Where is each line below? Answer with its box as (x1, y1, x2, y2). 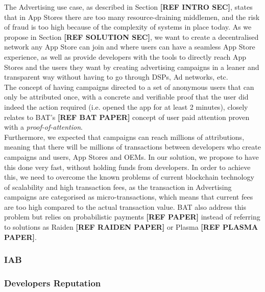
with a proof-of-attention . (4, 121, 83, 132)
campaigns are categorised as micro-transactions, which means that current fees (4, 191, 253, 202)
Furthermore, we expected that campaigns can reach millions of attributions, (4, 131, 245, 142)
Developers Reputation (4, 277, 101, 289)
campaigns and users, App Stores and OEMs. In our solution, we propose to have (4, 151, 259, 162)
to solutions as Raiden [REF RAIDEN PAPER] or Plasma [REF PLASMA (4, 222, 258, 232)
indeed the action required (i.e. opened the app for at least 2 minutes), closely (4, 101, 248, 112)
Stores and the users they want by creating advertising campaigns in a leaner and (4, 61, 259, 72)
